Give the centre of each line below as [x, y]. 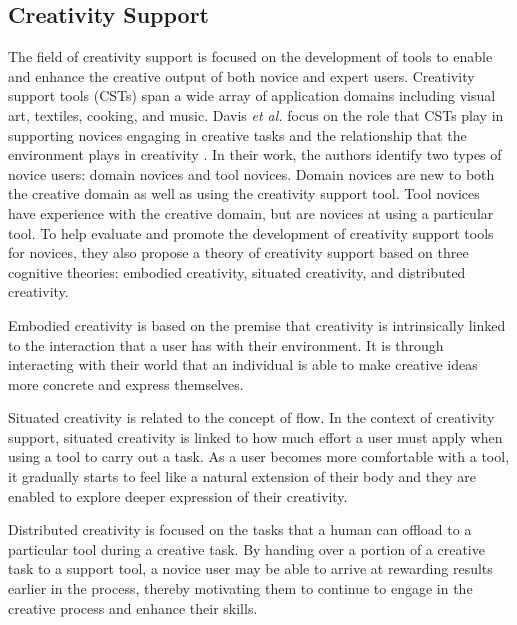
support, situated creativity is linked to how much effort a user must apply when [255, 436]
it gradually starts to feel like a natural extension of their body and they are [242, 476]
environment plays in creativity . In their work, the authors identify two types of [255, 154]
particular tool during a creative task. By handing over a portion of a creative [246, 548]
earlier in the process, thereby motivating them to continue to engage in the [240, 588]
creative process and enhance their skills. [133, 607]
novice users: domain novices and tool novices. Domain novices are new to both [251, 173]
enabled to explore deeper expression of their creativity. [178, 495]
